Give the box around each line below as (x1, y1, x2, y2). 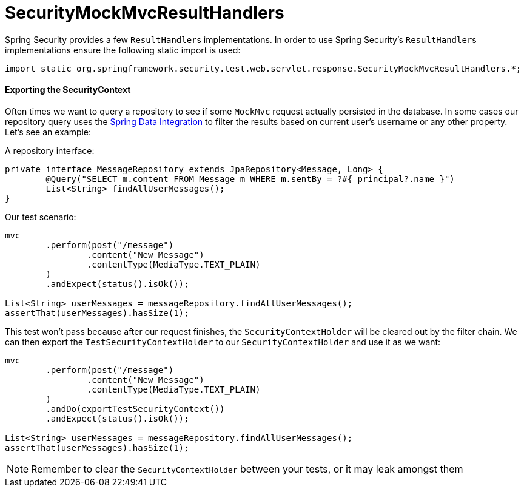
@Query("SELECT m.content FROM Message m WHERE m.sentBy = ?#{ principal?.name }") (45, 174, 455, 184)
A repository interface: (5, 145, 95, 156)
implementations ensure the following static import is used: (5, 44, 241, 55)
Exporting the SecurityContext (5, 84, 131, 95)
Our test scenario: (5, 211, 76, 222)
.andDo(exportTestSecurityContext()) (45, 403, 225, 414)
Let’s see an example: (5, 126, 92, 137)
